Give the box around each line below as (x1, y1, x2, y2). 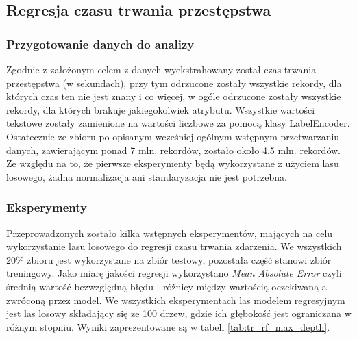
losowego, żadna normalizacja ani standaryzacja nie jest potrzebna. (6, 169, 287, 184)
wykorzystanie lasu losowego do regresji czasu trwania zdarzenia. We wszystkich (6, 239, 342, 253)
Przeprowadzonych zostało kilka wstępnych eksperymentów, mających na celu (6, 225, 333, 240)
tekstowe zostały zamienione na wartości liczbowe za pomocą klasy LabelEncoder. (6, 116, 350, 130)
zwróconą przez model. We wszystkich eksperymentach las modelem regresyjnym (6, 292, 345, 307)
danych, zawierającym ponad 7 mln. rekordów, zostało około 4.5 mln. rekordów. (6, 142, 341, 157)
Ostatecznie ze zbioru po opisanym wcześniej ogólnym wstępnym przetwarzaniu (6, 129, 340, 143)
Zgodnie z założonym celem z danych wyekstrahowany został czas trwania (6, 62, 317, 76)
